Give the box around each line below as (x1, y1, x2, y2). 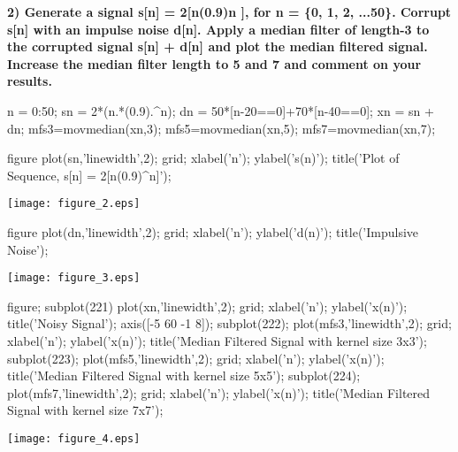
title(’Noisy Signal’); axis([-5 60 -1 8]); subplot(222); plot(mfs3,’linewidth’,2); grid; (7, 314, 452, 333)
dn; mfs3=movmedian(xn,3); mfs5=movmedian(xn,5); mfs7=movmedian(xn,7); (7, 119, 436, 137)
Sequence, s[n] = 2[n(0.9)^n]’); (7, 165, 172, 184)
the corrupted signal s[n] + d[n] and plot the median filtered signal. (7, 37, 428, 56)
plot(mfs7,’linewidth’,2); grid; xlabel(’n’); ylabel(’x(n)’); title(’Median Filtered (7, 383, 431, 402)
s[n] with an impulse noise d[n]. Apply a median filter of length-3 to (7, 19, 430, 38)
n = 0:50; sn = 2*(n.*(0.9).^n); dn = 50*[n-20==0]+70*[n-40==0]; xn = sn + (7, 101, 434, 119)
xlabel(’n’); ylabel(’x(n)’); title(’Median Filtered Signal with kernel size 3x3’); (7, 332, 427, 350)
